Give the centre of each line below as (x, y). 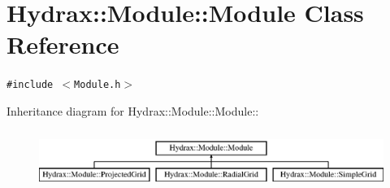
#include (30, 85)
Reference (63, 44)
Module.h (97, 85)
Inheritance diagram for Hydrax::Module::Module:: (133, 110)
